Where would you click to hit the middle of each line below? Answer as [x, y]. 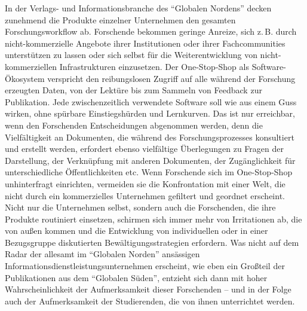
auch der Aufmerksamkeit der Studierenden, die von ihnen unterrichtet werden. [150, 301]
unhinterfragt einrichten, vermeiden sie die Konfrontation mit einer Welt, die [145, 183]
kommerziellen [31, 66]
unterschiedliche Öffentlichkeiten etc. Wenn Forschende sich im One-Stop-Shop [149, 172]
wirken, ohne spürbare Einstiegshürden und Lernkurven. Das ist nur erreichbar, [150, 113]
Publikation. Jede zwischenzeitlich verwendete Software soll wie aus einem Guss [151, 101]
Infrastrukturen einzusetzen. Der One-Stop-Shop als [154, 66]
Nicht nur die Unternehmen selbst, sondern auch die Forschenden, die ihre [140, 207]
